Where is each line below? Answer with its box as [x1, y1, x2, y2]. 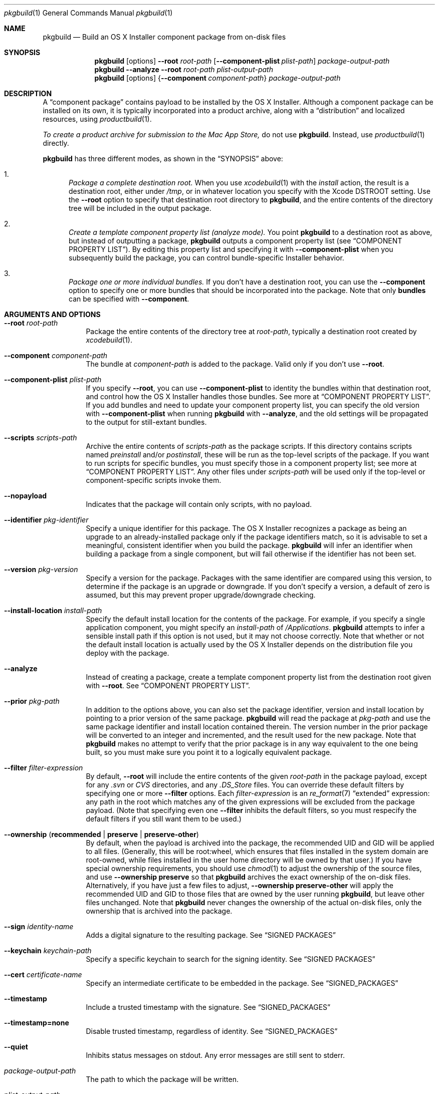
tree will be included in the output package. [69, 204, 211, 212]
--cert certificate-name [4, 970, 82, 979]
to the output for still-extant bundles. [86, 418, 207, 426]
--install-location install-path [4, 606, 102, 615]
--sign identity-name [4, 922, 74, 931]
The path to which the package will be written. [86, 1075, 239, 1083]
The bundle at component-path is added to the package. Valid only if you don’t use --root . [86, 360, 385, 368]
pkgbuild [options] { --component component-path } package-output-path [94, 74, 341, 82]
